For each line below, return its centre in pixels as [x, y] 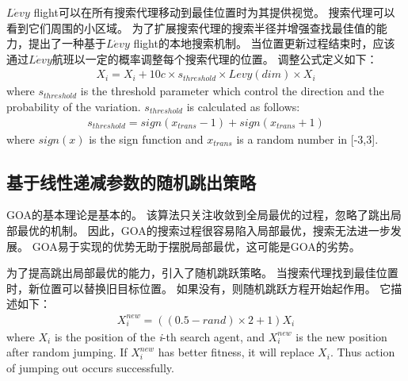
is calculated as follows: [243, 106]
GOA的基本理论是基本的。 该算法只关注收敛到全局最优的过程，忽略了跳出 [198, 215]
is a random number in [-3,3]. [307, 139]
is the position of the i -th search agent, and [160, 336]
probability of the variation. [74, 106]
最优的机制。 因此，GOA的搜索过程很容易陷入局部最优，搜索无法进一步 [204, 231]
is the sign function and [146, 139]
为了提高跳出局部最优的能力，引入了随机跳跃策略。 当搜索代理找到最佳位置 [202, 273]
